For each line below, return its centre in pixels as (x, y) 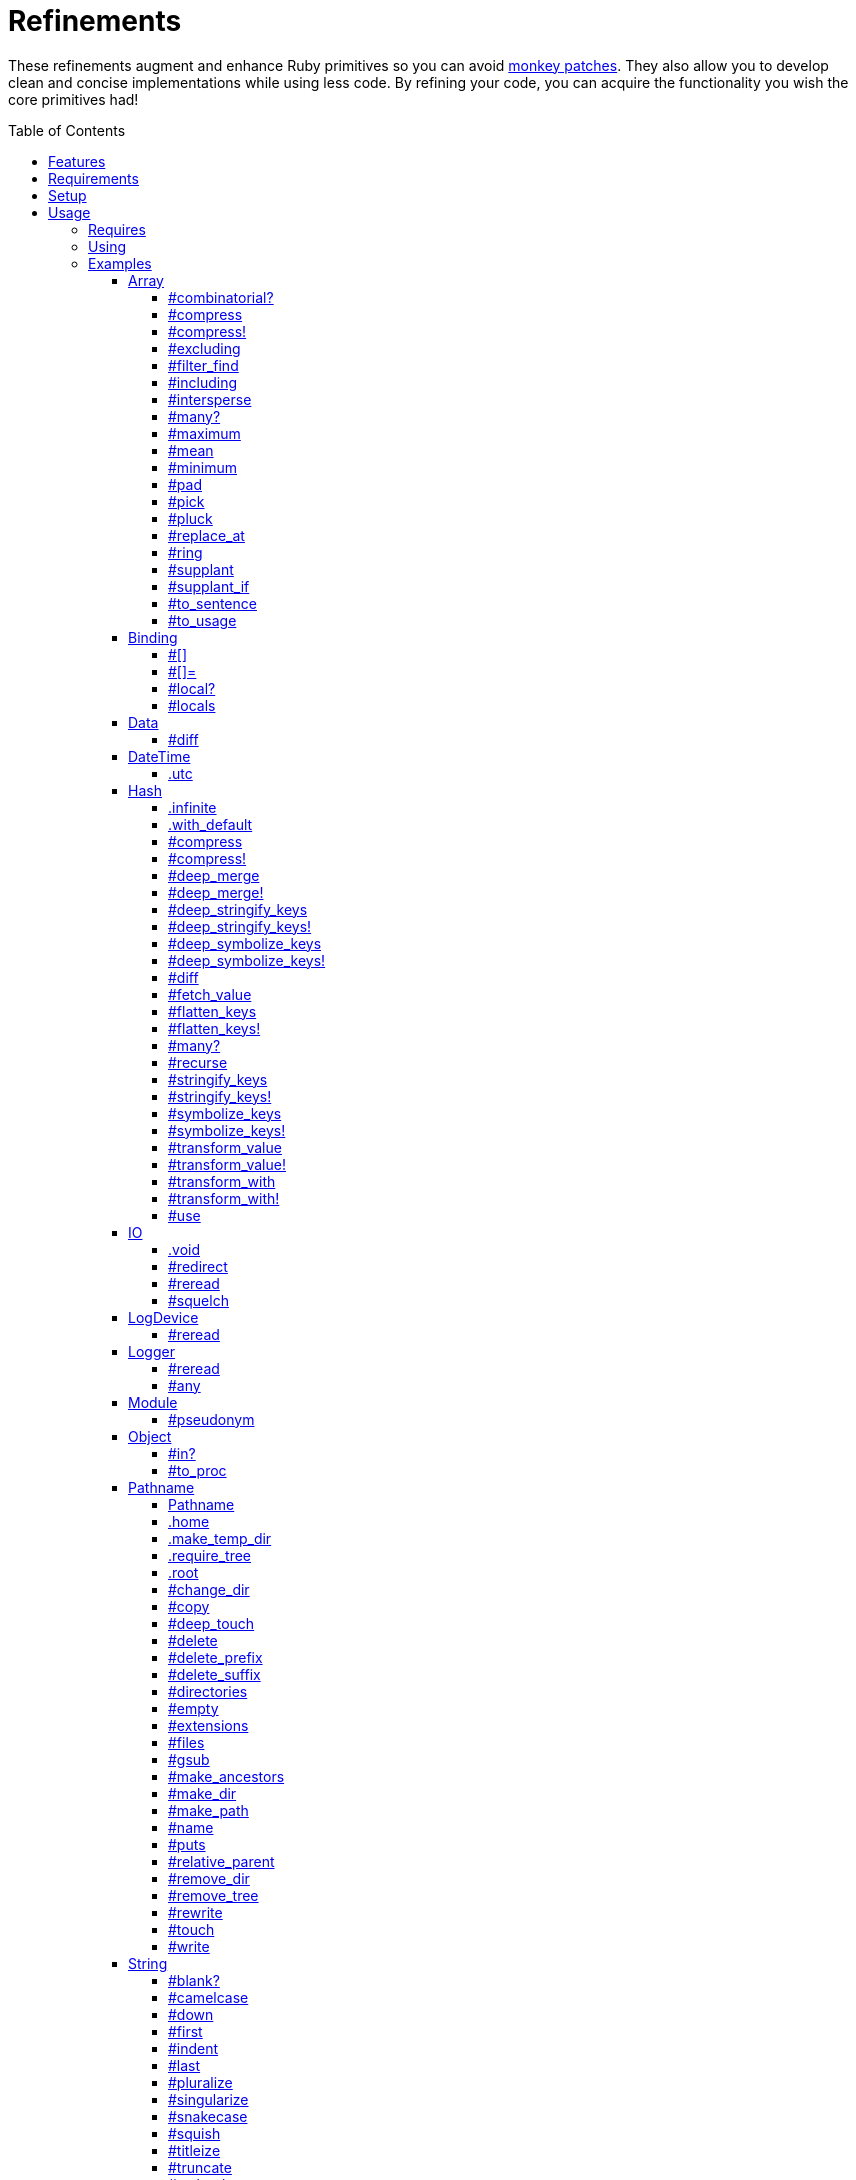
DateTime (159, 756)
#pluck (190, 518)
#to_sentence (212, 603)
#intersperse (210, 399)
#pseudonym (211, 1419)
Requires (117, 229)
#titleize (194, 2150)
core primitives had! (73, 99)
